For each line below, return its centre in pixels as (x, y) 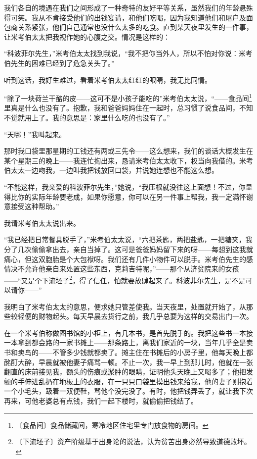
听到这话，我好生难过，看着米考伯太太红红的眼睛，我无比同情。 (108, 79)
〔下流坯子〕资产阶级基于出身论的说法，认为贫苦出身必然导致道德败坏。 (133, 441)
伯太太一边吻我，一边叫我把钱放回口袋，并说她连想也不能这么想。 (111, 170)
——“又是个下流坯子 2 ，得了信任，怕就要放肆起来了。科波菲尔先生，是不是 (125, 279)
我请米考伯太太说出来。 (42, 223)
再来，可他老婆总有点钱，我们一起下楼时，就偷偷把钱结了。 (101, 400)
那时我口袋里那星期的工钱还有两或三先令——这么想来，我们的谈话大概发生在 (128, 151)
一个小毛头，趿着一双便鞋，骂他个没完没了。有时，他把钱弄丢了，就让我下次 (128, 391)
